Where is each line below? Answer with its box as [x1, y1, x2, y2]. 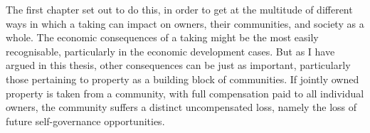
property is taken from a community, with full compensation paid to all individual [6, 85, 364, 100]
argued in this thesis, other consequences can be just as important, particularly [6, 58, 351, 73]
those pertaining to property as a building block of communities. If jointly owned [6, 71, 359, 86]
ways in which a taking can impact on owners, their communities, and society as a [6, 16, 364, 31]
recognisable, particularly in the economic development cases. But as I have [6, 43, 335, 58]
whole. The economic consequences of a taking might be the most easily [6, 30, 319, 45]
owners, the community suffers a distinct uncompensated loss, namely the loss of [6, 100, 357, 115]
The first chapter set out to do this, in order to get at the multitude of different [6, 2, 353, 16]
